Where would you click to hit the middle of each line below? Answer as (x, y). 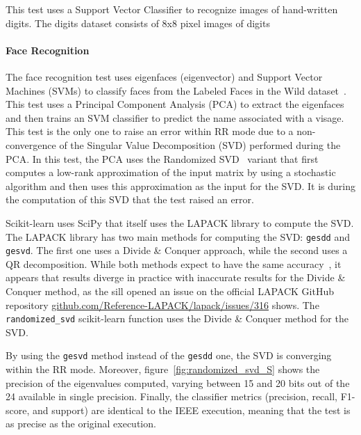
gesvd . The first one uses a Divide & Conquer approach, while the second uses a (177, 250)
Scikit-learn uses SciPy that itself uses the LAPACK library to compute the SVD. (180, 222)
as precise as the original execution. (81, 424)
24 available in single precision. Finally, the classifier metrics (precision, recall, (172, 396)
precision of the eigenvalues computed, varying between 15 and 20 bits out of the (178, 382)
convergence (31, 144)
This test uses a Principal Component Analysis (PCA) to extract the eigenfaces (175, 104)
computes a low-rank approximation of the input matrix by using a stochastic (171, 172)
